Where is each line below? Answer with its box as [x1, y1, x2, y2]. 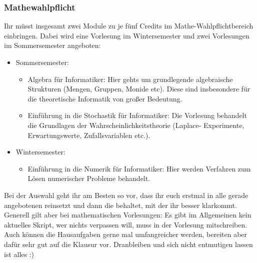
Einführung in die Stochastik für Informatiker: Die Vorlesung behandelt [27, 110, 247, 120]
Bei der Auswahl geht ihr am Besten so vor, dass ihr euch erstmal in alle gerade [4, 189, 248, 200]
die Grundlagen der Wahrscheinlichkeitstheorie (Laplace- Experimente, [27, 119, 244, 130]
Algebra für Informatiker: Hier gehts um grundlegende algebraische [27, 73, 233, 84]
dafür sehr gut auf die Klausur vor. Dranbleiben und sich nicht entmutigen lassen [4, 238, 253, 249]
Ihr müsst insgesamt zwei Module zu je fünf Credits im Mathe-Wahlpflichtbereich [4, 20, 253, 31]
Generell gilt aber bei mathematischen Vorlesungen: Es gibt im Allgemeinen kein [4, 209, 251, 220]
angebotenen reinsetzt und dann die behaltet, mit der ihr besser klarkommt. [4, 199, 237, 210]
